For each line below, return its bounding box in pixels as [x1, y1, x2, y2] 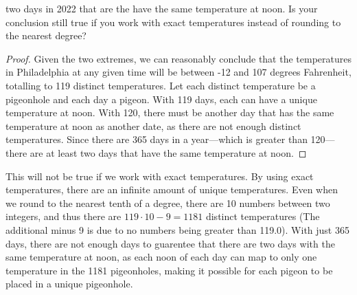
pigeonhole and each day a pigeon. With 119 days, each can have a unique [5, 91, 317, 106]
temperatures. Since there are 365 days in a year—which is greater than [5, 132, 308, 146]
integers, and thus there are [5, 209, 122, 223]
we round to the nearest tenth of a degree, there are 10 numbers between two [5, 195, 330, 210]
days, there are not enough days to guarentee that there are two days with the [5, 236, 335, 250]
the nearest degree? [5, 28, 87, 43]
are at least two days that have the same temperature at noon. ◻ [30, 145, 307, 160]
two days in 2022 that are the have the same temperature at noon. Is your [5, 1, 318, 15]
